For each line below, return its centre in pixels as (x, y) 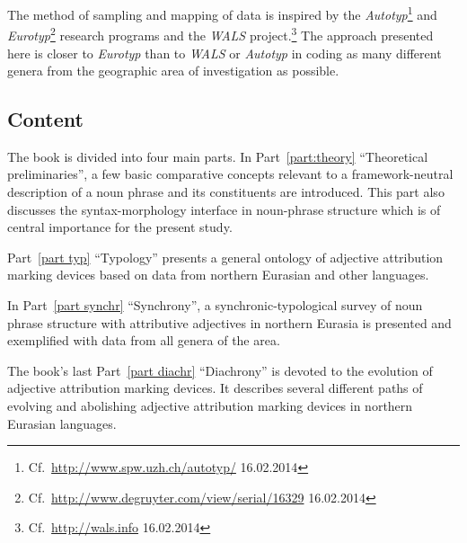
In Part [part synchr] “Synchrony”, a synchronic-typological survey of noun (215, 305)
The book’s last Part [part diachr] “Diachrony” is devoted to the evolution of (220, 370)
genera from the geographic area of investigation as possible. (173, 71)
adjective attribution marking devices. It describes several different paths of (215, 388)
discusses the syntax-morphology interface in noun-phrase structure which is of (224, 209)
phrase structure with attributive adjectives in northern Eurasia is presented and (229, 322)
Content (45, 119)
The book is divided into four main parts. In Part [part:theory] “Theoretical (218, 156)
